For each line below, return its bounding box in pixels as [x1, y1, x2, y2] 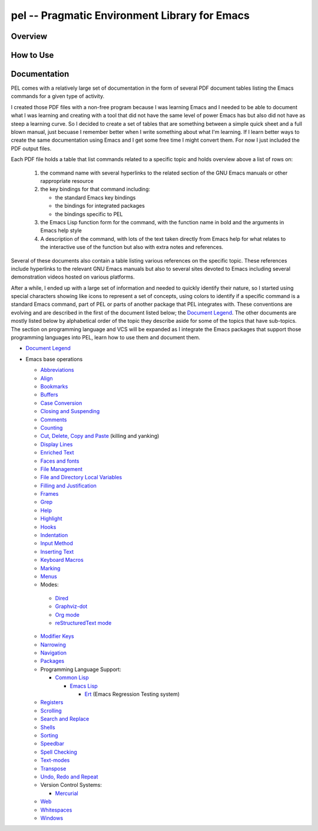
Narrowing [40, 641, 66, 648]
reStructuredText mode [55, 619, 112, 626]
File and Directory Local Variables [40, 474, 122, 481]
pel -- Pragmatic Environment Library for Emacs [11, 9, 250, 22]
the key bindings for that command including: [40, 186, 150, 193]
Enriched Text [40, 449, 74, 456]
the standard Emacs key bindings [55, 194, 136, 201]
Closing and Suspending [40, 408, 100, 415]
